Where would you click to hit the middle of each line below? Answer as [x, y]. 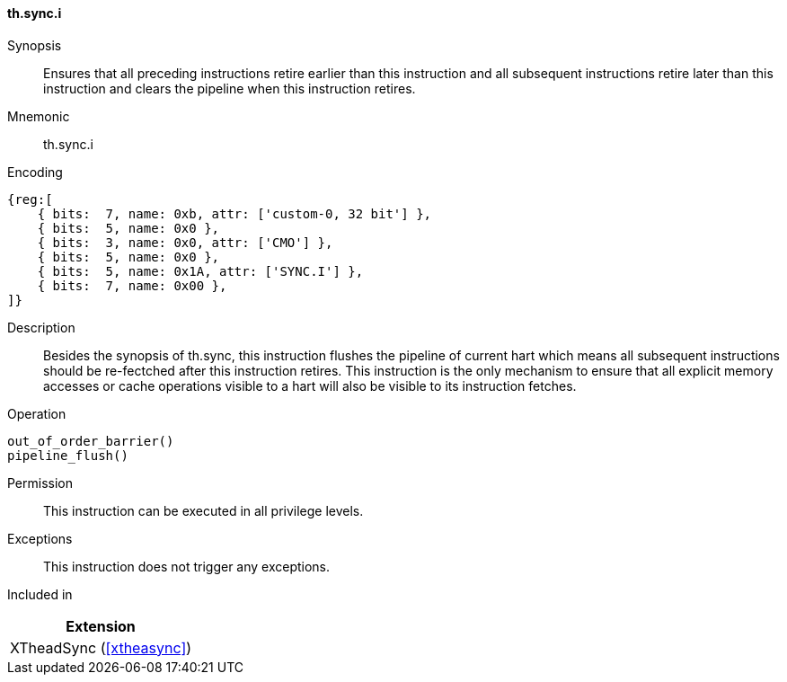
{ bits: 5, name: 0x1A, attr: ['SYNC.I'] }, [200, 271]
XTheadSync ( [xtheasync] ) [101, 647]
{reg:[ [30, 199]
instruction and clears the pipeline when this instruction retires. [230, 88]
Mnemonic [39, 116]
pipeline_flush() [68, 455]
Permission [40, 483]
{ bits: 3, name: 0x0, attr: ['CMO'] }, [185, 242]
